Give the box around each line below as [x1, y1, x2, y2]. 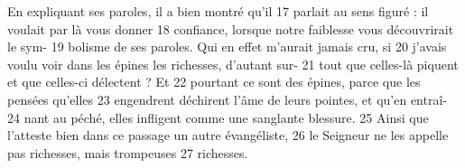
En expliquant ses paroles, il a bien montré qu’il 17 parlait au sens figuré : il [7, 2, 429, 20]
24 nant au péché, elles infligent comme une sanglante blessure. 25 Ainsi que [7, 107, 429, 126]
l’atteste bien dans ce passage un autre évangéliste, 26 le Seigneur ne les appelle [7, 126, 449, 145]
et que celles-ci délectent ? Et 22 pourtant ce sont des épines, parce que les [7, 72, 421, 91]
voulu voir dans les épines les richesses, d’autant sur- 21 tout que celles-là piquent [7, 54, 459, 73]
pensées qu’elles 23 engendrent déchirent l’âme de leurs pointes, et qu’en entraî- [7, 89, 448, 108]
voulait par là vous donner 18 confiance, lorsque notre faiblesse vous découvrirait [7, 19, 454, 38]
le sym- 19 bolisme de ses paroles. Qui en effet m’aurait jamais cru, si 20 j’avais [7, 37, 447, 56]
